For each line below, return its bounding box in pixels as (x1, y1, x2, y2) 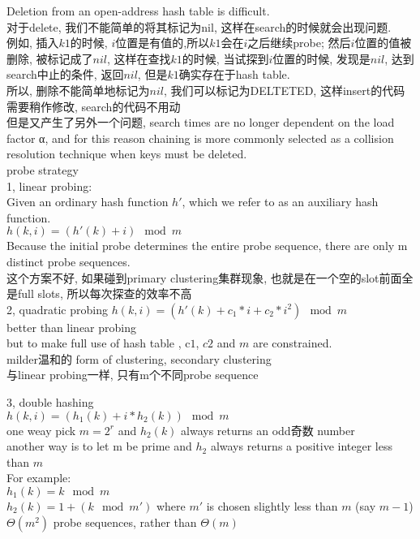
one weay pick (6, 421, 76, 438)
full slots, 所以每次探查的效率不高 (17, 285, 192, 302)
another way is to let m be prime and (6, 438, 192, 455)
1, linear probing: (6, 177, 92, 194)
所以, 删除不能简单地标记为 (6, 81, 150, 98)
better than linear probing (6, 318, 136, 335)
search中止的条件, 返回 (6, 66, 124, 83)
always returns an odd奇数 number (181, 421, 355, 438)
